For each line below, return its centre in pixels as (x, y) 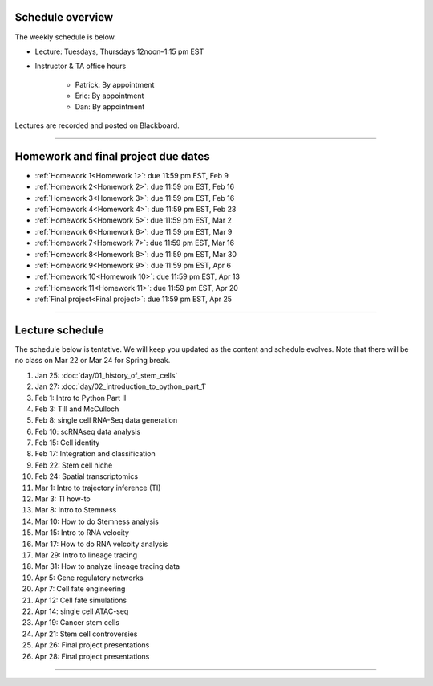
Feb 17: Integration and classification (95, 454)
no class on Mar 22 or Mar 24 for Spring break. (93, 361)
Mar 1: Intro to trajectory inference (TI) (98, 488)
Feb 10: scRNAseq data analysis (87, 431)
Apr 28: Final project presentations (92, 656)
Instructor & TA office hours (81, 66)
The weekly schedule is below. (65, 37)
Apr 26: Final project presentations (92, 645)
